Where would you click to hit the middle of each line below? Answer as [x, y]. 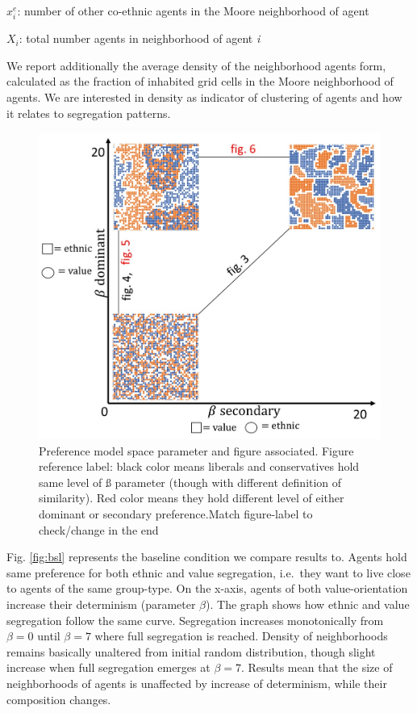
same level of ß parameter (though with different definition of [190, 482]
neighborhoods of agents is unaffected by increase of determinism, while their [197, 683]
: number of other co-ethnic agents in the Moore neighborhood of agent [193, 10]
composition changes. [59, 699]
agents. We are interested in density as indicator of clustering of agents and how [204, 96]
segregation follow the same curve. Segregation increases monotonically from [195, 620]
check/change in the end [99, 529]
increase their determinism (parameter [101, 604]
